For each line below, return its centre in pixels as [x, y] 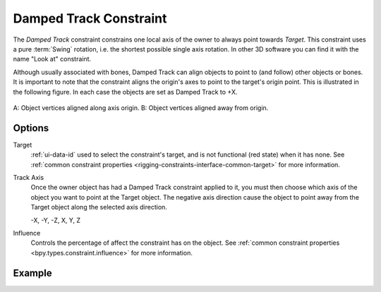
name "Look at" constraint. [52, 59]
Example [32, 273]
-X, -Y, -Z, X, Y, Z [56, 220]
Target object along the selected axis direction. [99, 207]
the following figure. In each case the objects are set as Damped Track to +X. [125, 92]
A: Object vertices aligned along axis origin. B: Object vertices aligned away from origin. [141, 108]
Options [31, 128]
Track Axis [29, 177]
